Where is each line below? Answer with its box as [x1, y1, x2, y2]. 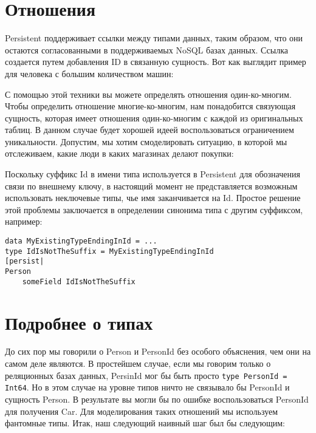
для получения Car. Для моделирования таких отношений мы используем [5, 404, 278, 417]
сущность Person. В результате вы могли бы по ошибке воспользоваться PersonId [5, 392, 309, 405]
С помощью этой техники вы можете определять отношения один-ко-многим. [5, 87, 292, 100]
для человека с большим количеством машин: [5, 67, 174, 80]
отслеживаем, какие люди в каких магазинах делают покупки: [5, 147, 234, 160]
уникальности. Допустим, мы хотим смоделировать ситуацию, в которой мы [5, 135, 287, 148]
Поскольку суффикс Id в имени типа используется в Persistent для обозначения [5, 168, 300, 180]
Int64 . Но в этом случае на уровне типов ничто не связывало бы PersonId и [5, 381, 290, 394]
